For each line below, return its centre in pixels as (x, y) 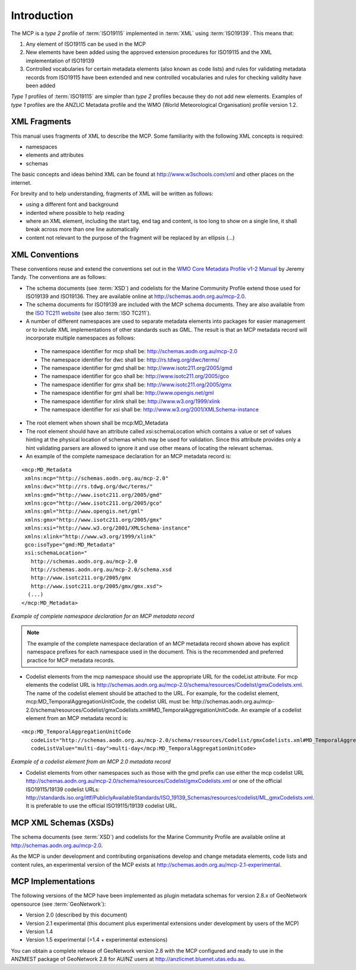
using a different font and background (72, 204)
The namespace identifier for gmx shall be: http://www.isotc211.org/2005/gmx (136, 384)
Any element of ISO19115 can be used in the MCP (86, 44)
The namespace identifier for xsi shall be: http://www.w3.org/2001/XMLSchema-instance (150, 410)
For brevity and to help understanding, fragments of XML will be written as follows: (112, 194)
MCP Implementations (53, 882)
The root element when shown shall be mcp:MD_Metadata (97, 423)
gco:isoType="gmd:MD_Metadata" (70, 544)
